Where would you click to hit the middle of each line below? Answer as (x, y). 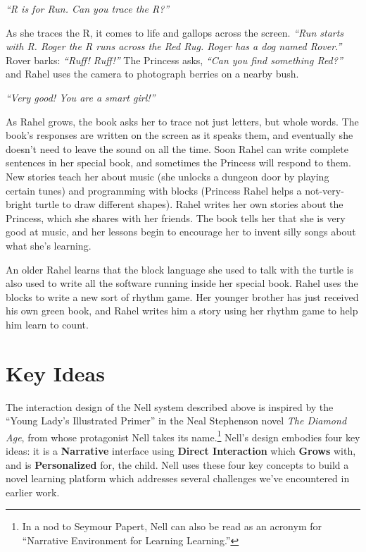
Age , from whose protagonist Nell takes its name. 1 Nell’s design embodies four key (183, 436)
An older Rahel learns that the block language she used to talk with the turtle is (180, 269)
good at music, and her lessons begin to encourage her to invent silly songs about (181, 232)
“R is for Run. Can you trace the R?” (88, 8)
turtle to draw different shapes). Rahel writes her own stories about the (189, 204)
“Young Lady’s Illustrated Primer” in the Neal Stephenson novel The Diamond (176, 421)
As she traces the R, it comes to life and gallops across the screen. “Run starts (175, 32)
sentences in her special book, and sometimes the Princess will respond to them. (178, 162)
